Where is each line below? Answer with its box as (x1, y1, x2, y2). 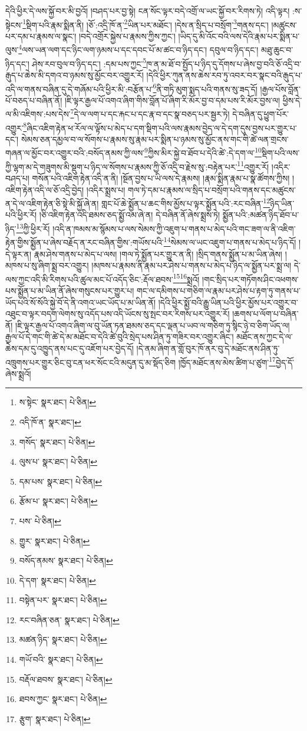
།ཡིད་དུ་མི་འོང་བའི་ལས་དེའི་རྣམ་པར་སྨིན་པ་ (178, 29, 300, 42)
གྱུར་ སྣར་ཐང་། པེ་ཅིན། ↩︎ (19, 534, 90, 547)
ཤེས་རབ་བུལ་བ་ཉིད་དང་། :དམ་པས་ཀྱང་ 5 (32, 55, 147, 70)
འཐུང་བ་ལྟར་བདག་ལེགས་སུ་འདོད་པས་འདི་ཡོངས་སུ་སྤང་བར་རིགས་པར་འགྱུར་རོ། (5, 307, 230, 320)
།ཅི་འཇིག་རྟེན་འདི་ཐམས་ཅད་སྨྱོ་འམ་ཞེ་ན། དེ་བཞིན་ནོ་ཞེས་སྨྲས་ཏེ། (39, 209, 220, 221)
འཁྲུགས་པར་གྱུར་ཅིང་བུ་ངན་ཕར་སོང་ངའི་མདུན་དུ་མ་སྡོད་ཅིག (5, 356, 176, 368)
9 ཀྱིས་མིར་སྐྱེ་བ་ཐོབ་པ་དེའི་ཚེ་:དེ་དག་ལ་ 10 (144, 145, 262, 159)
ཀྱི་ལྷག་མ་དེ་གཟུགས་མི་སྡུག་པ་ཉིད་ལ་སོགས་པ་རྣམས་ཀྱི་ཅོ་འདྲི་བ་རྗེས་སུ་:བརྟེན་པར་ (5, 160, 237, 173)
